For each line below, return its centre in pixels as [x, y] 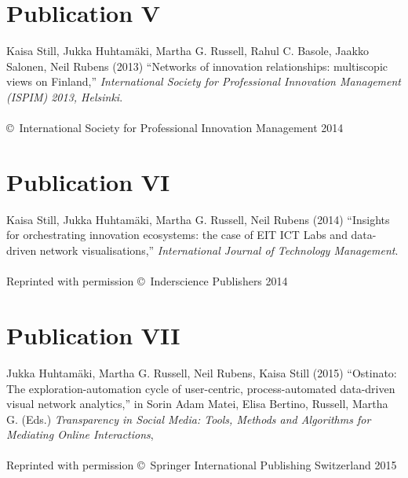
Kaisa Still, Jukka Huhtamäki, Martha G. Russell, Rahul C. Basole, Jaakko [188, 51]
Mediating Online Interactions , [80, 434]
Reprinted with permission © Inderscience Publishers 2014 [147, 281]
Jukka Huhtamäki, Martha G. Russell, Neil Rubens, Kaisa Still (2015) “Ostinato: [202, 372]
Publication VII [93, 335]
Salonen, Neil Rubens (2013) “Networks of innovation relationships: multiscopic [197, 66]
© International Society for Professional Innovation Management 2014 [175, 128]
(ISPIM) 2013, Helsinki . [65, 96]
